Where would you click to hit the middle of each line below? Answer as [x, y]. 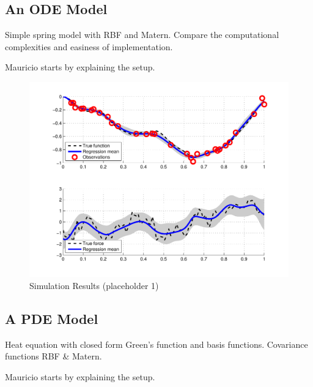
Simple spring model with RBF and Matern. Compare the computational [142, 35]
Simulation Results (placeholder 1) [94, 285]
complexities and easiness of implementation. [89, 46]
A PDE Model [52, 318]
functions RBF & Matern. [53, 356]
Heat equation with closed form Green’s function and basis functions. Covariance [156, 344]
